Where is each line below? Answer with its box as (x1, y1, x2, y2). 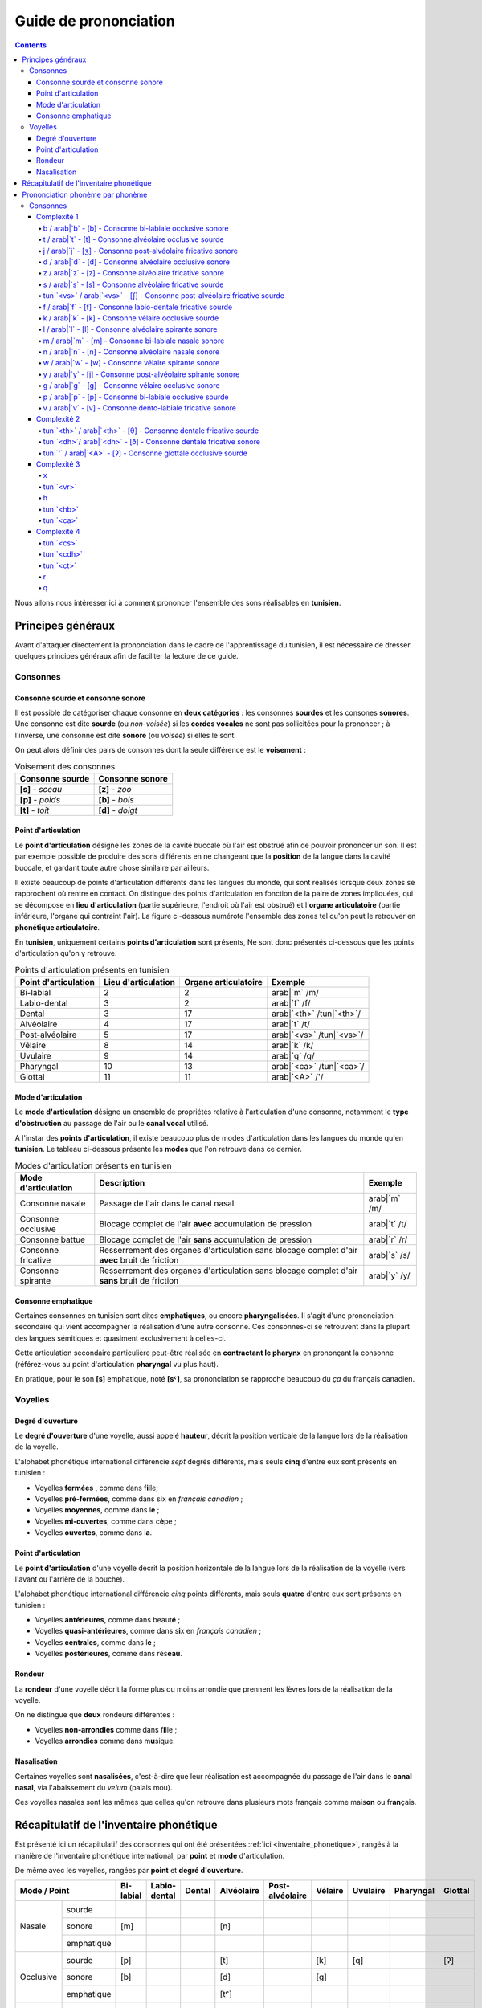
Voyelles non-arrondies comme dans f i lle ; (35, 1724, 178, 1734)
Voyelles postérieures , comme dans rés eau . (35, 1649, 182, 1659)
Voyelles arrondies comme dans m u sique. (35, 1736, 176, 1746)
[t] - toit (19, 804, 50, 815)
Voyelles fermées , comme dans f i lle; (35, 1483, 158, 1492)
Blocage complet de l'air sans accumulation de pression (99, 1234, 312, 1245)
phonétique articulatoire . (14, 922, 100, 932)
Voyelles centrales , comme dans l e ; (35, 1637, 157, 1647)
